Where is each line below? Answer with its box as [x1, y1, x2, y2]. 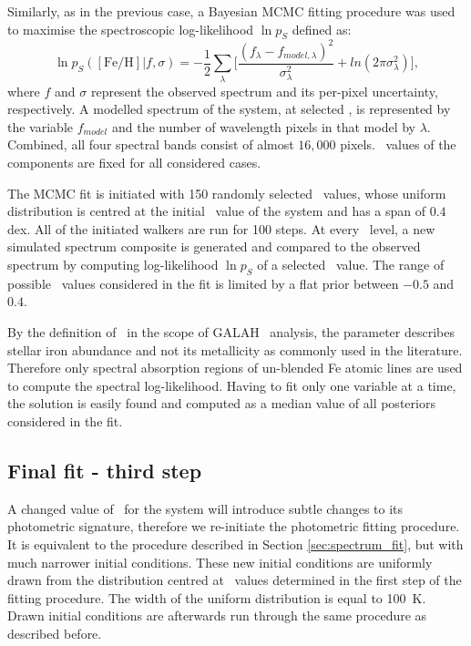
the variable [7, 117, 73, 136]
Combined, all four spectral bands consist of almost [7, 135, 294, 154]
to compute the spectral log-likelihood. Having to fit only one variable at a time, [7, 375, 456, 395]
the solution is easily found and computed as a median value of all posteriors [7, 394, 435, 413]
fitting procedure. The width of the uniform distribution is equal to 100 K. [7, 588, 426, 607]
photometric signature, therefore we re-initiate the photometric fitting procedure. [7, 517, 460, 536]
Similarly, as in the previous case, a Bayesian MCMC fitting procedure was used [7, 2, 456, 20]
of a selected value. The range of [257, 255, 445, 273]
